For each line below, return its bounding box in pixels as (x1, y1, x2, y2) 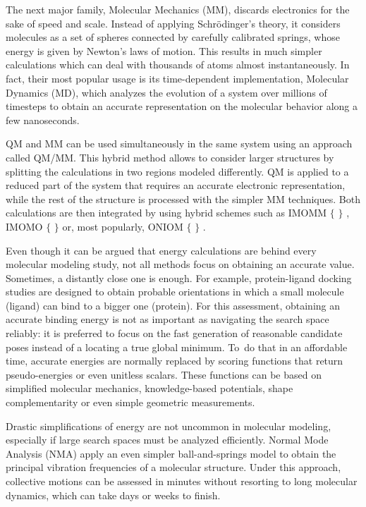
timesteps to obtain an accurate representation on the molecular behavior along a (6, 99, 358, 114)
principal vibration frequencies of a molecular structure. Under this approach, (6, 460, 341, 475)
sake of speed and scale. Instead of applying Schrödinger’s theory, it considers (6, 16, 341, 30)
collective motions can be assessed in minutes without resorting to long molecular (6, 474, 358, 488)
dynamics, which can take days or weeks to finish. (6, 487, 221, 502)
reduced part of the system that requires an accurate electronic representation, (6, 178, 346, 193)
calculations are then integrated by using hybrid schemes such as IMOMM (6, 205, 327, 220)
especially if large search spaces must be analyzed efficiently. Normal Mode (6, 432, 329, 447)
